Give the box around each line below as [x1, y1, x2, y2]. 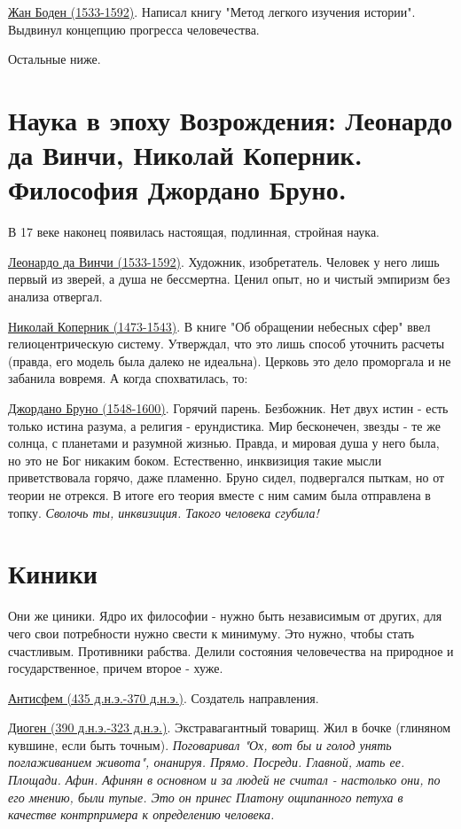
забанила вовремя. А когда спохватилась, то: [8, 369, 248, 387]
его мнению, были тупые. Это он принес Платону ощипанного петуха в [8, 787, 403, 806]
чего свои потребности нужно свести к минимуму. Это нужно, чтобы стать [8, 623, 415, 642]
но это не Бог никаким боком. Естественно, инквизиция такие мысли [8, 450, 382, 469]
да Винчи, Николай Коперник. [8, 137, 363, 173]
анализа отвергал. [8, 287, 103, 306]
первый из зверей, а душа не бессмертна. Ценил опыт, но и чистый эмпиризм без [8, 270, 450, 288]
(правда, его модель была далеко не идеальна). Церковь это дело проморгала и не [8, 351, 451, 370]
